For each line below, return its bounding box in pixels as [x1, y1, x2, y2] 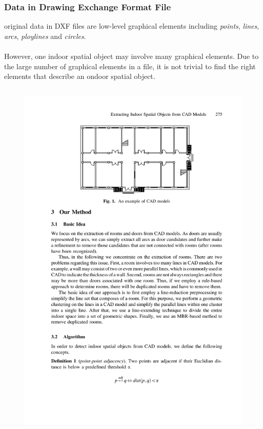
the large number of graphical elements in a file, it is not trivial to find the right [4, 60, 256, 71]
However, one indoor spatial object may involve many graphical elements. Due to [4, 51, 259, 61]
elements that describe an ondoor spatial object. [4, 71, 155, 81]
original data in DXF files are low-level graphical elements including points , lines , [4, 21, 259, 31]
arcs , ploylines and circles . [4, 30, 86, 41]
